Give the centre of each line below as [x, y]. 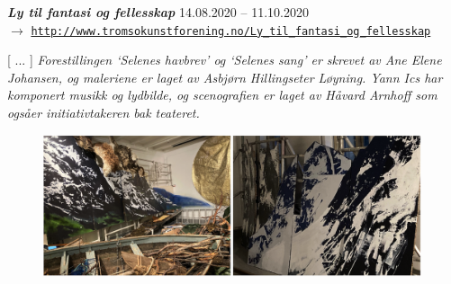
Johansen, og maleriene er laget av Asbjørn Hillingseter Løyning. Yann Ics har [225, 77]
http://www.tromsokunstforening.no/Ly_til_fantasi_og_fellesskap [231, 31]
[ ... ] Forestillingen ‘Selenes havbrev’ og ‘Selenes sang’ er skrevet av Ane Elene [225, 60]
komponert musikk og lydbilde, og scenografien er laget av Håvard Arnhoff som [222, 95]
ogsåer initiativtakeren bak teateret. [104, 113]
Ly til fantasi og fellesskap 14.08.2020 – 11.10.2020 [158, 12]
